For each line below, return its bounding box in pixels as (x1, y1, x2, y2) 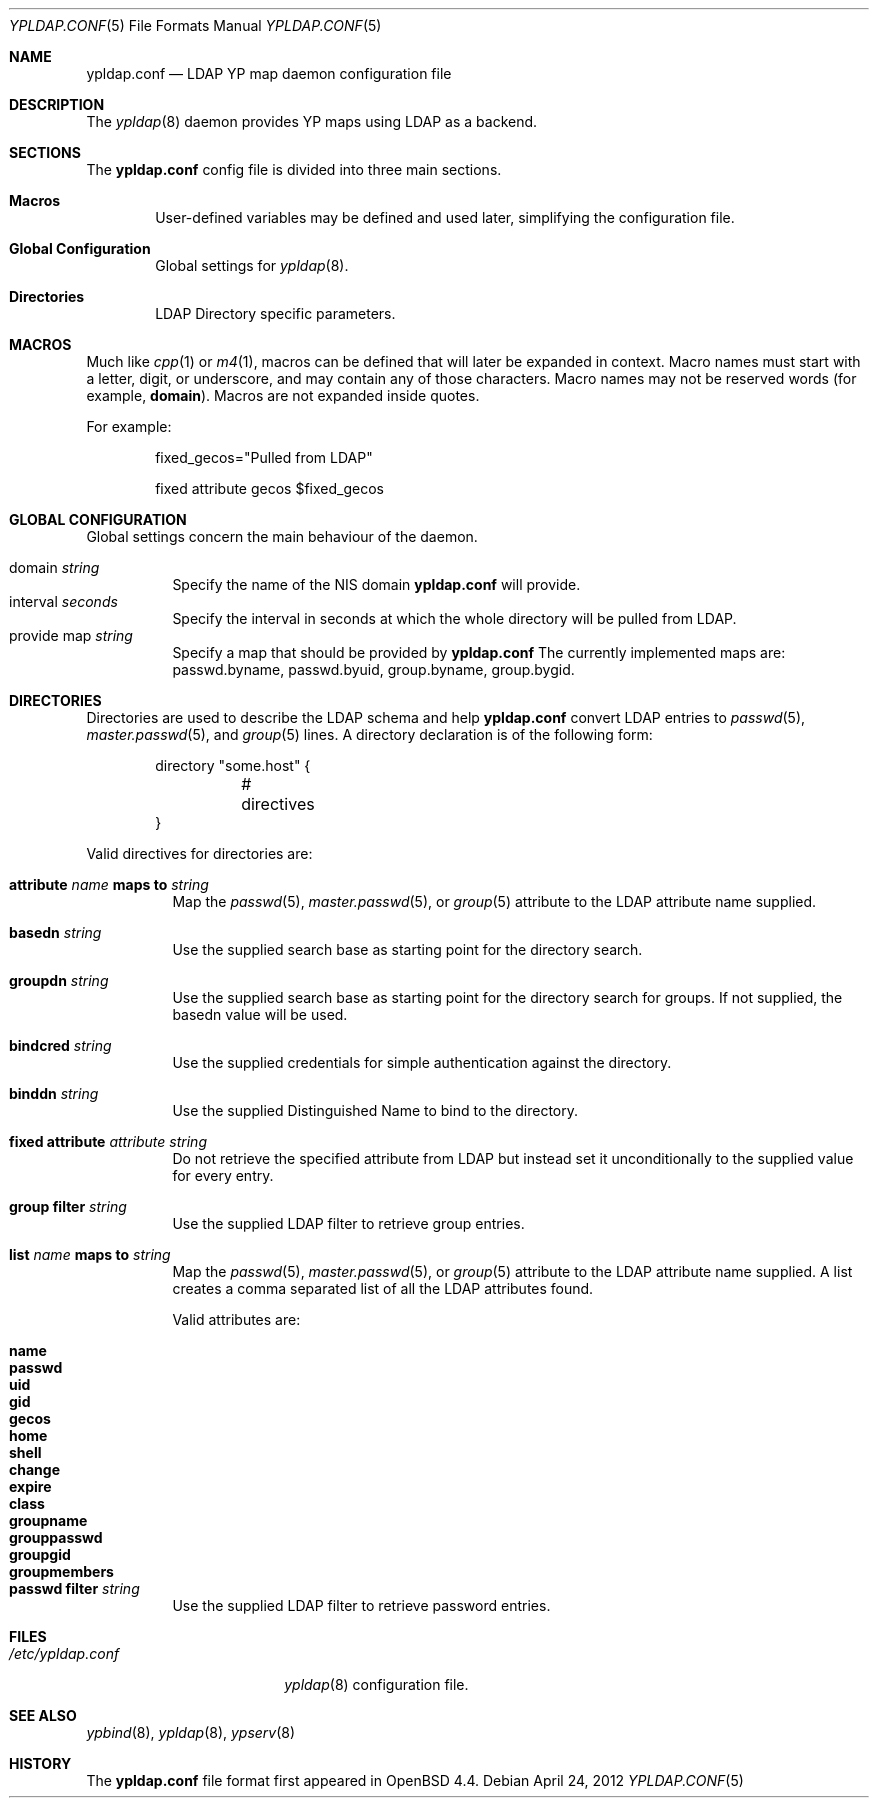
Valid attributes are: (172, 1311, 301, 1328)
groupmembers (9, 1563, 114, 1580)
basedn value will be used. (172, 1006, 348, 1023)
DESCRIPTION (9, 96, 105, 113)
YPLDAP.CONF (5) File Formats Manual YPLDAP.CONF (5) (9, 17, 382, 34)
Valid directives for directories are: (86, 845, 313, 862)
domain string (9, 559, 100, 576)
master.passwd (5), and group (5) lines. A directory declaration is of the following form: (86, 726, 653, 743)
